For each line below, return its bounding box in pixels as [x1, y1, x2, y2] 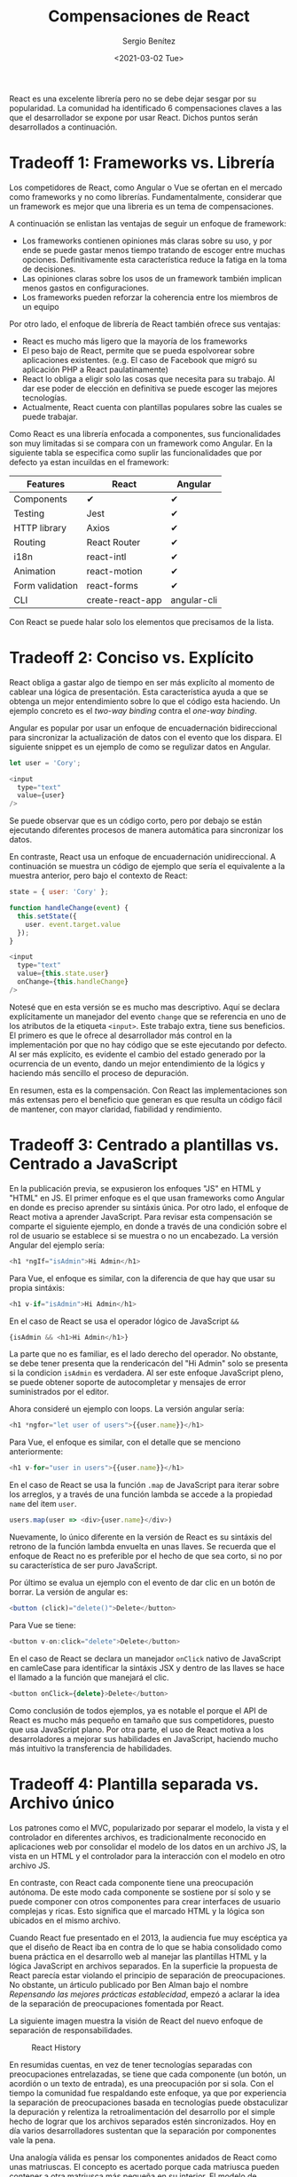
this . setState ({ [17, 912, 77, 921]
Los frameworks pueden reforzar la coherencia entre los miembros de [21, 291, 278, 303]
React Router [86, 535, 141, 548]
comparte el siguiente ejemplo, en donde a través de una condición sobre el [9, 1221, 287, 1231]
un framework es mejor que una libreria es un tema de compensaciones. [9, 201, 274, 211]
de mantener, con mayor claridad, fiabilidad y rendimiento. [9, 1104, 223, 1114]
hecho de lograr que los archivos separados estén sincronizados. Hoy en [9, 2116, 277, 2126]
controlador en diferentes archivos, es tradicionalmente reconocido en [9, 1832, 267, 1842]
